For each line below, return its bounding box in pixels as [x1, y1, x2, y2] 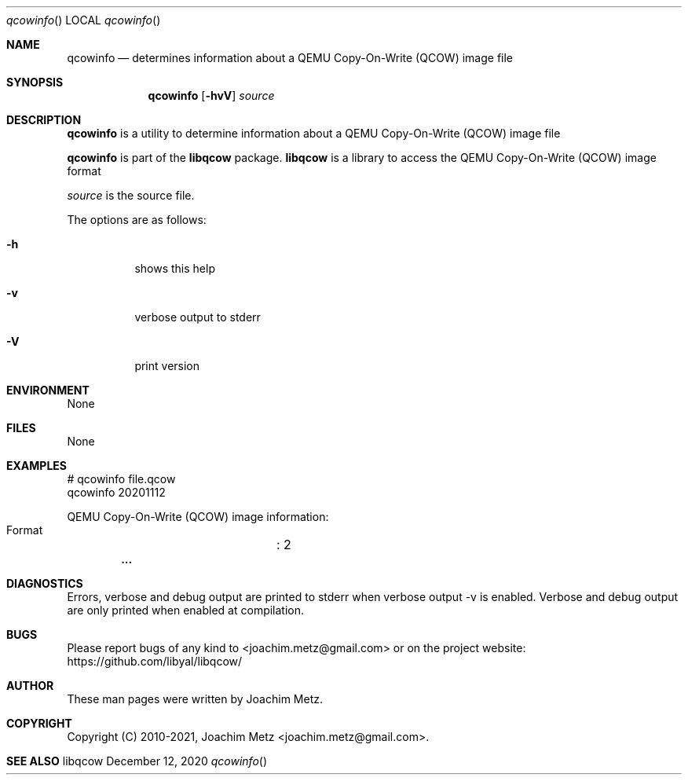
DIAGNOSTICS [6, 577, 83, 590]
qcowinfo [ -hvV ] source [148, 89, 275, 102]
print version [134, 359, 200, 372]
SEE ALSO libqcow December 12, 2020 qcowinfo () [6, 754, 268, 768]
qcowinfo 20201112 [67, 486, 166, 499]
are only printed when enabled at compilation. [67, 603, 305, 617]
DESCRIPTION [6, 113, 82, 126]
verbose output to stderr [134, 310, 261, 324]
